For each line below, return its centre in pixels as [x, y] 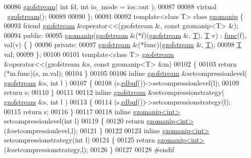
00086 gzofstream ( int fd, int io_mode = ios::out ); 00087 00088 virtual [110, 6]
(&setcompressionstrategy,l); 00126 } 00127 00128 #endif [89, 149]
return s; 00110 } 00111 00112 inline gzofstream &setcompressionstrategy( [114, 92]
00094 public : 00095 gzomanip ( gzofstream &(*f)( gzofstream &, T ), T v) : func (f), [125, 35]
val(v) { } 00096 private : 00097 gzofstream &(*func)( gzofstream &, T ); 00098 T [123, 44]
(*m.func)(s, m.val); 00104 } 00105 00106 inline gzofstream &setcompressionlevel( [126, 73]
